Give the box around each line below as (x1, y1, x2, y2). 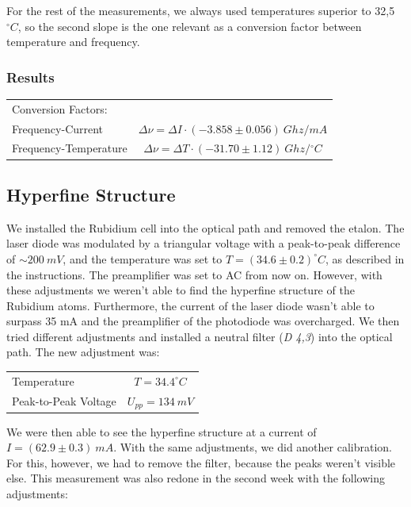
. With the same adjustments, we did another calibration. (113, 439, 392, 455)
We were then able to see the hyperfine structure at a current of (6, 423, 317, 440)
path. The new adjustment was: (6, 344, 160, 360)
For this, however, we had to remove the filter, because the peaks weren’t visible (6, 454, 396, 471)
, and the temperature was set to (63, 250, 223, 267)
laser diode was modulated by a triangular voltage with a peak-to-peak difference (6, 235, 401, 252)
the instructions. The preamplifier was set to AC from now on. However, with (6, 266, 382, 282)
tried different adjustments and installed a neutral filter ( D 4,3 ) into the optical (6, 328, 393, 344)
